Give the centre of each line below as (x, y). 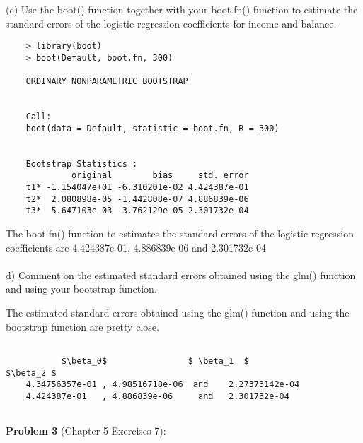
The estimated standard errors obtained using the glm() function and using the (178, 312)
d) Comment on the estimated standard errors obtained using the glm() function (181, 274)
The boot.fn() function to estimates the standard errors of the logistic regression (180, 234)
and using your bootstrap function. (81, 289)
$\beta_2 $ (31, 373)
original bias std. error (160, 176)
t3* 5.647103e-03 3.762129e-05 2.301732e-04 (137, 211)
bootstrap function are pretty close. (82, 326)
